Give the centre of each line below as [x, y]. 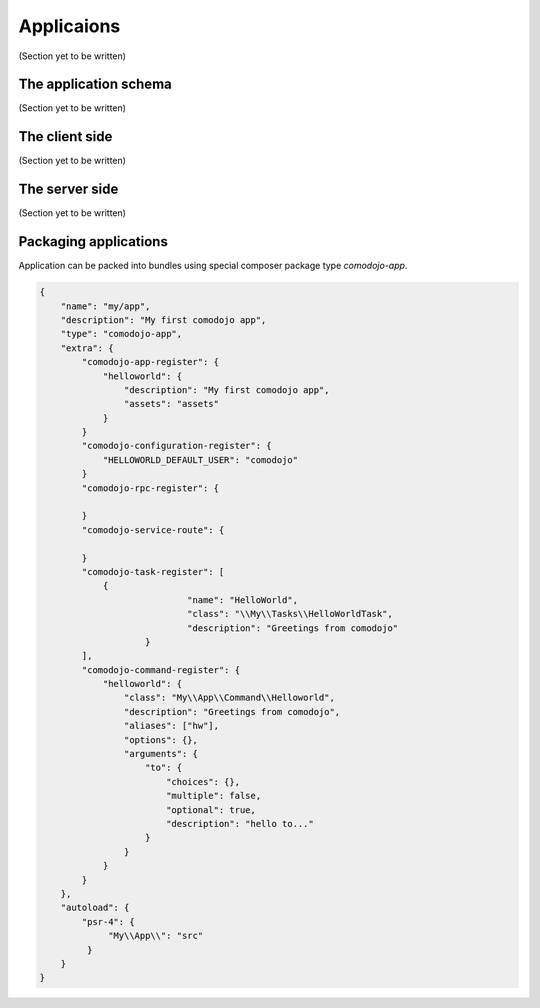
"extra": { [87, 348]
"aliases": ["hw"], [171, 726]
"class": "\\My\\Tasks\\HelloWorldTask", [290, 614]
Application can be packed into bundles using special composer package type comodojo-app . [213, 266]
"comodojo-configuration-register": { [176, 446]
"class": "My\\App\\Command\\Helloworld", [229, 698]
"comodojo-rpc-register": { [150, 488]
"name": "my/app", [105, 306]
